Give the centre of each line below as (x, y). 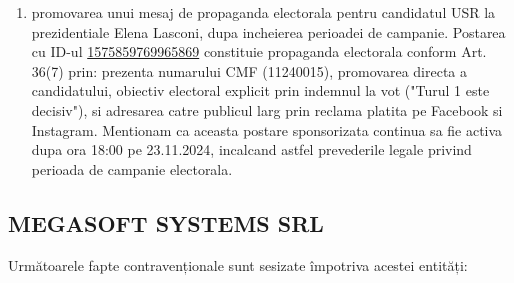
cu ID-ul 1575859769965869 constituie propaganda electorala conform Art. (259, 51)
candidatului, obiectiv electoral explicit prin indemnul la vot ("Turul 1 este (260, 90)
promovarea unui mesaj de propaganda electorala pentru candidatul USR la (263, 12)
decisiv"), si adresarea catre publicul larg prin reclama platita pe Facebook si (267, 109)
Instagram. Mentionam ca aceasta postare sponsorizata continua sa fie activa (267, 129)
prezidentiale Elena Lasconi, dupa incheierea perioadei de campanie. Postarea (268, 31)
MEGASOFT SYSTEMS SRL (166, 222)
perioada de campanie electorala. (132, 168)
